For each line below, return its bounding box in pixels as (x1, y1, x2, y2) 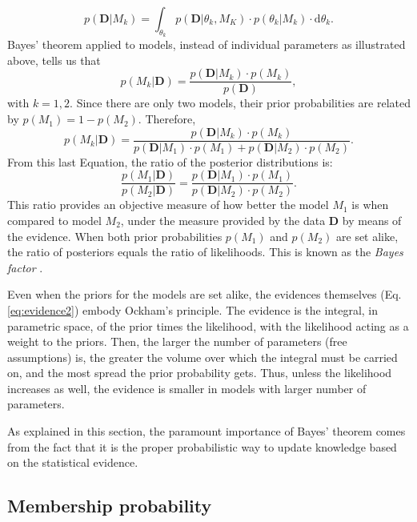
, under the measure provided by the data (120, 211, 326, 228)
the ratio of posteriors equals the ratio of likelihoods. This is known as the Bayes (7, 243, 403, 260)
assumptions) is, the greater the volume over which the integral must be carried (7, 348, 398, 365)
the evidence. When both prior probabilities (7, 227, 223, 244)
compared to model (7, 211, 102, 228)
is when (351, 196, 389, 213)
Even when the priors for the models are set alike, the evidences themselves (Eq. (7, 286, 402, 303)
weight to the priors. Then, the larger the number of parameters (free (7, 333, 347, 350)
